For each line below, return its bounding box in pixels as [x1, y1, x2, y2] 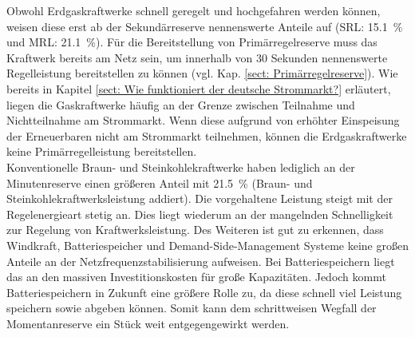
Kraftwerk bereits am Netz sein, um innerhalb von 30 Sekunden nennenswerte [6, 49, 388, 65]
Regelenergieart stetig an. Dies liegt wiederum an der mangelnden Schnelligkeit [6, 205, 393, 222]
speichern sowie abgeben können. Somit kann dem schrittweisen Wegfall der [6, 299, 377, 316]
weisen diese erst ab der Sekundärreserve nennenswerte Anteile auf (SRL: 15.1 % [6, 18, 403, 34]
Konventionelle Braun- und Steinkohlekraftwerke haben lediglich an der [6, 158, 355, 175]
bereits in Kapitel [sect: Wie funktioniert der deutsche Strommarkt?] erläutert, [6, 80, 391, 97]
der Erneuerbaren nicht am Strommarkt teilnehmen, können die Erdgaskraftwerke [6, 127, 407, 144]
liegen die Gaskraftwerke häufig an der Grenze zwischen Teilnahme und [6, 96, 355, 113]
